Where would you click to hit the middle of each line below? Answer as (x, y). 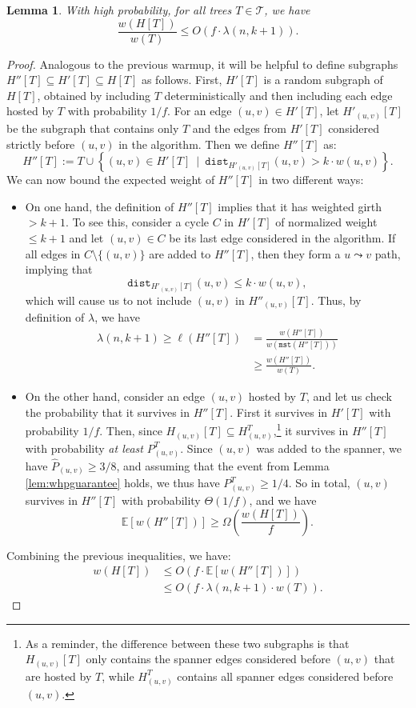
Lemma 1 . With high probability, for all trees (119, 10)
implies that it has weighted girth (300, 206)
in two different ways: (311, 180)
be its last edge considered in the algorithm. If (282, 237)
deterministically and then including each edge (278, 95)
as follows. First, (182, 80)
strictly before (41, 144)
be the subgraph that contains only (93, 128)
